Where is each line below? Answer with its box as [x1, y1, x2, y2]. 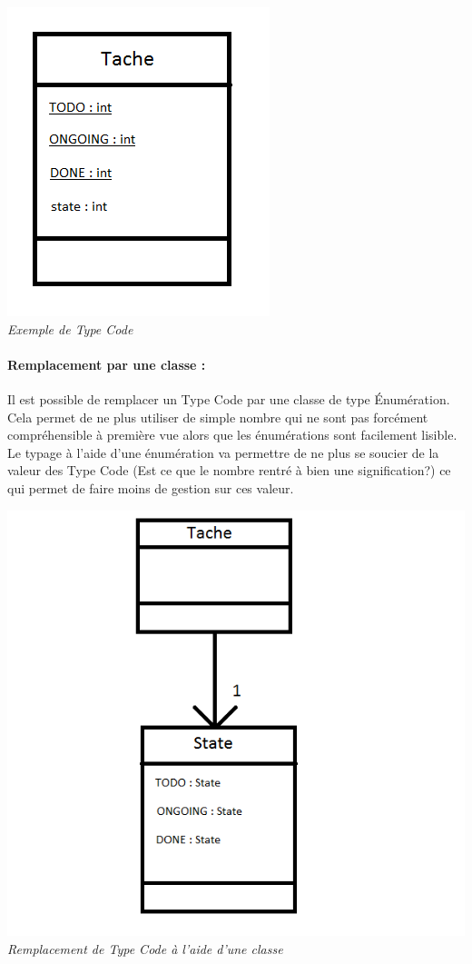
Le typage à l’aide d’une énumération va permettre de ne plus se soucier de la [7, 442, 439, 462]
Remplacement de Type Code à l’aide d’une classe [7, 939, 283, 958]
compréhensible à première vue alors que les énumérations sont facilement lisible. [7, 425, 457, 444]
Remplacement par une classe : [7, 354, 206, 373]
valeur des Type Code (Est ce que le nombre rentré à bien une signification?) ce [7, 461, 451, 480]
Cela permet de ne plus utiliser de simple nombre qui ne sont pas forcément [7, 407, 428, 426]
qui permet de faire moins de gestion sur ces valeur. [7, 478, 294, 497]
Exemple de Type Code [7, 319, 133, 338]
